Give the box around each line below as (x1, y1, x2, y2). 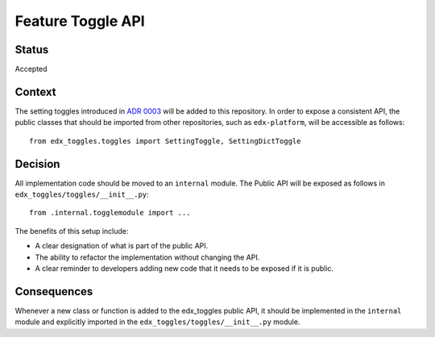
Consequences (14, 285, 93, 298)
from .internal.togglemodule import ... (29, 208, 191, 218)
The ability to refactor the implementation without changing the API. (35, 252, 260, 262)
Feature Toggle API (14, 12, 145, 30)
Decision (14, 157, 60, 171)
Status (14, 43, 49, 56)
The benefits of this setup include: (14, 226, 129, 235)
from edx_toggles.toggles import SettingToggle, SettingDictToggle (29, 136, 301, 145)
